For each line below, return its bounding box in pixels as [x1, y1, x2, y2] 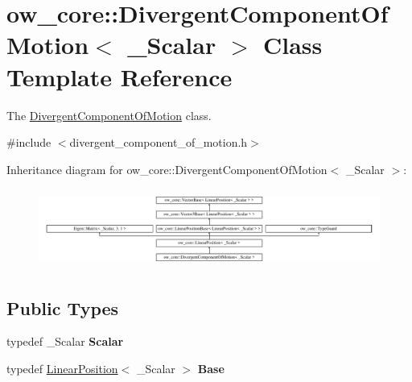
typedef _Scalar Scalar [6, 333, 124, 350]
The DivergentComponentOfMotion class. [6, 106, 212, 123]
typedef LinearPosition [6, 360, 118, 377]
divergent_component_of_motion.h [69, 134, 248, 151]
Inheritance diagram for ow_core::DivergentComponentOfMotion [6, 160, 328, 177]
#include [6, 134, 51, 151]
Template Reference [6, 60, 233, 93]
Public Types [6, 295, 119, 320]
